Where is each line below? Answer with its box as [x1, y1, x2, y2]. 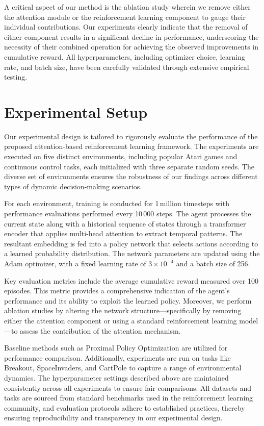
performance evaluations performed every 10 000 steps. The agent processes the [4, 208, 251, 219]
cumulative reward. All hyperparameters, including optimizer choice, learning [4, 51, 245, 62]
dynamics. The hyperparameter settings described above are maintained [4, 372, 229, 383]
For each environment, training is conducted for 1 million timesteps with [4, 198, 229, 209]
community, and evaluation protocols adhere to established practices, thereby [4, 402, 245, 413]
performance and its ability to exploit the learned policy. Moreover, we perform [4, 295, 252, 306]
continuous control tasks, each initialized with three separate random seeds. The [4, 161, 254, 171]
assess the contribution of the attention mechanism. [20, 325, 181, 336]
